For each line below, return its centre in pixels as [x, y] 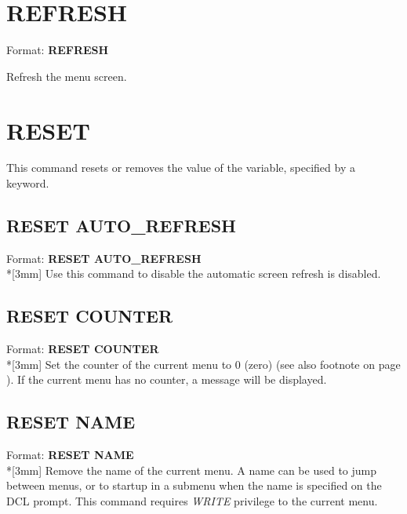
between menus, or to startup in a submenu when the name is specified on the [194, 485]
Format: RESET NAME [70, 455]
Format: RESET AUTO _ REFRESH [104, 258]
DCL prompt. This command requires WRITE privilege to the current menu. [192, 500]
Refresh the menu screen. [67, 76]
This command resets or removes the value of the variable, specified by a [181, 168]
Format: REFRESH [58, 50]
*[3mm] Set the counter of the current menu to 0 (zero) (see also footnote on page [203, 364]
